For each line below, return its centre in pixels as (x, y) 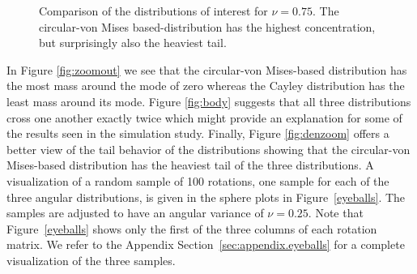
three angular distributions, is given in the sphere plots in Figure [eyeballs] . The (206, 197)
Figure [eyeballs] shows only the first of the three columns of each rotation (192, 228)
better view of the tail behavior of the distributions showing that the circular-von (208, 149)
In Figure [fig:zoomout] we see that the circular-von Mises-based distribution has (207, 69)
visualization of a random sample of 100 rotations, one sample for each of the (198, 180)
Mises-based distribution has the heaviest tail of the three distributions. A (190, 165)
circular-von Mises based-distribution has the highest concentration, (207, 26)
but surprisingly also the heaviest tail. (133, 43)
